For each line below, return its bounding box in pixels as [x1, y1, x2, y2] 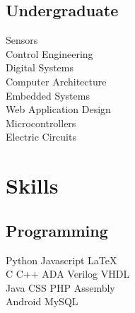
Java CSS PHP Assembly [6, 280, 115, 295]
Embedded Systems [6, 88, 90, 102]
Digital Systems [6, 60, 74, 75]
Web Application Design [6, 102, 111, 117]
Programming [6, 219, 108, 241]
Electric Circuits [6, 129, 76, 144]
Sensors [6, 33, 38, 47]
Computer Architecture [6, 73, 107, 88]
